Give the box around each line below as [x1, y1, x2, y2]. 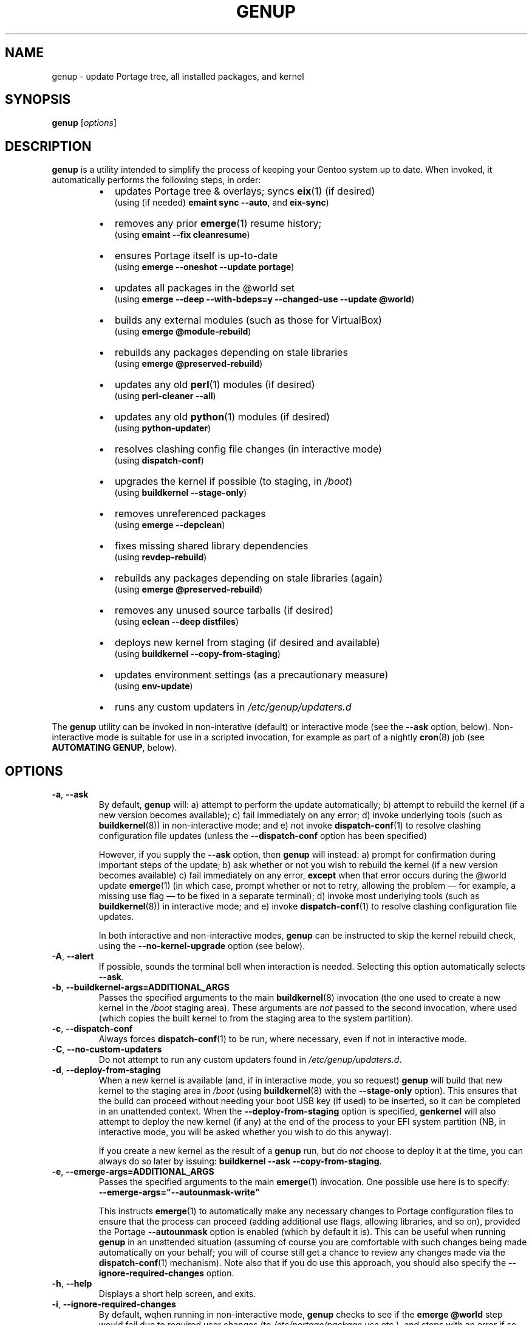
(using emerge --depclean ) [114, 520, 225, 530]
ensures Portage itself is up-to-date [114, 249, 278, 262]
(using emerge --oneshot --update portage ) [114, 262, 295, 273]
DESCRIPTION [5, 138, 92, 154]
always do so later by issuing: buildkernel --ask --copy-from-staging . [98, 1156, 382, 1167]
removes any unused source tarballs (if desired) [114, 604, 334, 617]
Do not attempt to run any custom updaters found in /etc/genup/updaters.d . [98, 1054, 402, 1065]
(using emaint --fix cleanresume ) [114, 229, 250, 240]
